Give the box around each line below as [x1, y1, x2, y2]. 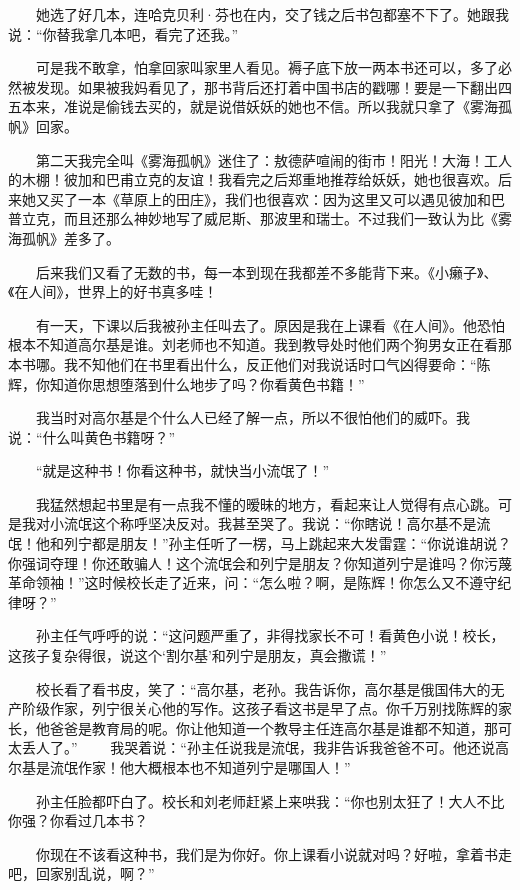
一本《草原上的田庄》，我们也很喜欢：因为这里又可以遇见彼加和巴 [77, 188, 505, 209]
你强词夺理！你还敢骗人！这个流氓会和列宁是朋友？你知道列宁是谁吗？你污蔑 [8, 552, 512, 573]
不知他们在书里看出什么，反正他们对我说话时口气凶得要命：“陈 [77, 353, 491, 374]
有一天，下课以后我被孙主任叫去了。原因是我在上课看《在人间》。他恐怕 [35, 314, 505, 335]
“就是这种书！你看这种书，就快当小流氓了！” [35, 460, 330, 481]
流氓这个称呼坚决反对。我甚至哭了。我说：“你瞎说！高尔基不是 [63, 513, 477, 534]
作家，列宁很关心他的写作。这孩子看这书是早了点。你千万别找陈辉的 [49, 698, 498, 719]
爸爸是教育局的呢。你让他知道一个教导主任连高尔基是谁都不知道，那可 [49, 717, 512, 738]
